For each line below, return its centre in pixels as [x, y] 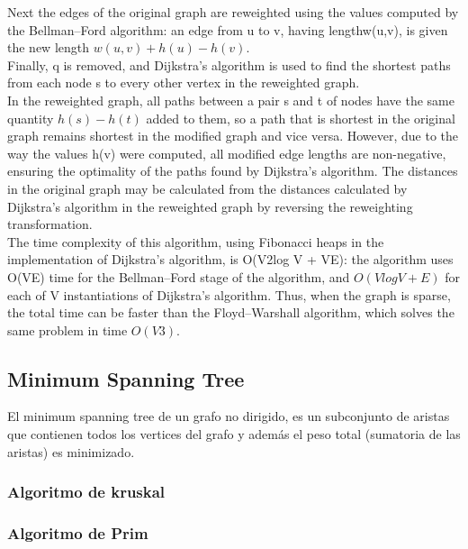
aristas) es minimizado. [71, 451]
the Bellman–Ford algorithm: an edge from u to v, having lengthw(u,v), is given [228, 29]
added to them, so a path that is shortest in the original [301, 118]
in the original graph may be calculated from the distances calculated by [207, 188]
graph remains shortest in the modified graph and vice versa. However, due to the [233, 136]
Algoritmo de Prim [78, 533]
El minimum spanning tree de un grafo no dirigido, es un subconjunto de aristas [229, 416]
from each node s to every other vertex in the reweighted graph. [184, 82]
